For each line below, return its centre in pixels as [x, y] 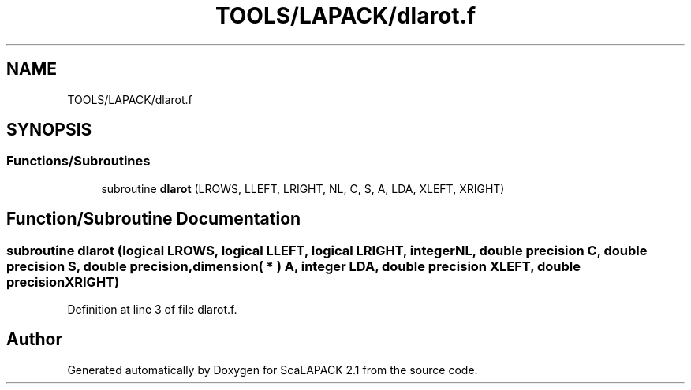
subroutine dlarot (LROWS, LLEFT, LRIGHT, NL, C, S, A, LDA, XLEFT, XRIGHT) [303, 188]
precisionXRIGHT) [63, 282]
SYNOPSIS [49, 130]
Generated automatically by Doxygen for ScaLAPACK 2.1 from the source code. [273, 370]
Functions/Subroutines [78, 161]
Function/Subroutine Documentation [154, 219]
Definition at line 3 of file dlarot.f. [152, 310]
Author [34, 340]
